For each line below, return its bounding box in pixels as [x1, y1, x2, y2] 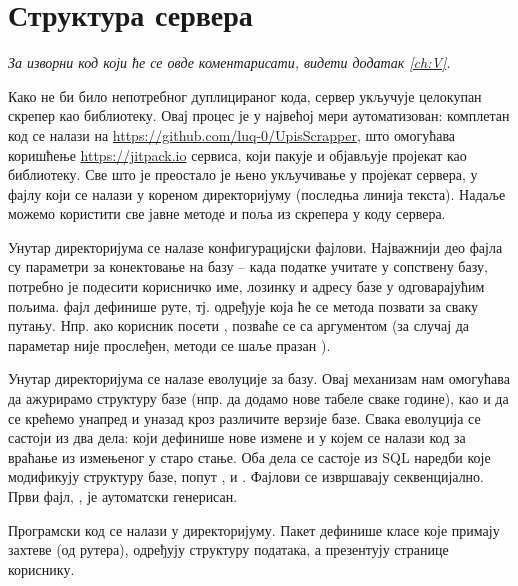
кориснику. [8, 558, 75, 579]
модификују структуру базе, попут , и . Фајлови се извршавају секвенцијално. [8, 466, 485, 487]
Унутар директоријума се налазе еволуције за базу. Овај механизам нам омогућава [8, 368, 510, 389]
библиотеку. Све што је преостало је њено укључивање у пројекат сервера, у [8, 164, 478, 185]
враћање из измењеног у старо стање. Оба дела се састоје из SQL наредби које [8, 446, 491, 467]
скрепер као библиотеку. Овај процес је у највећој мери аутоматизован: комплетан [8, 105, 510, 126]
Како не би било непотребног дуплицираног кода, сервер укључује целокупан [8, 85, 482, 106]
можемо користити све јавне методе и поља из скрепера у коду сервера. [8, 203, 446, 224]
